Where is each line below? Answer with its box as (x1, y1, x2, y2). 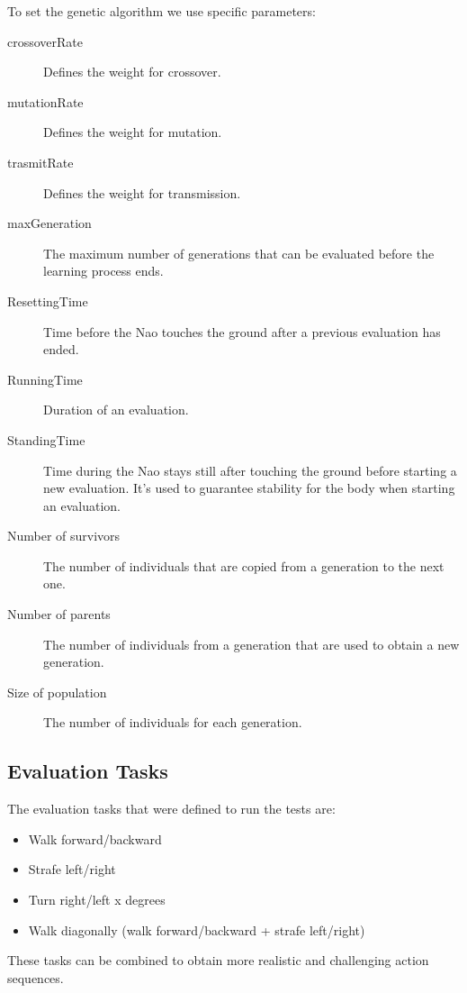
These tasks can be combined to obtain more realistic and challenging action (7, 951, 429, 970)
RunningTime (7, 369, 83, 388)
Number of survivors (7, 526, 121, 545)
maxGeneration (7, 214, 92, 232)
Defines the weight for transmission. (43, 183, 241, 202)
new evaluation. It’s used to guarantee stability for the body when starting (43, 478, 455, 497)
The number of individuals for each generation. (43, 713, 302, 732)
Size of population (7, 682, 107, 701)
